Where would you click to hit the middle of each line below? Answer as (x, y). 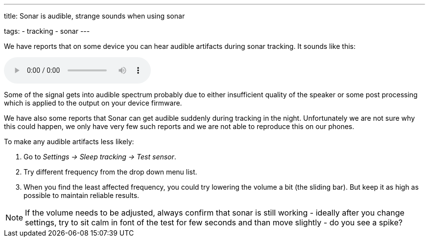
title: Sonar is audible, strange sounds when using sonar (95, 16)
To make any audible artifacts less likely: (69, 142)
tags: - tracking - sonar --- (47, 31)
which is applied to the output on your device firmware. (93, 103)
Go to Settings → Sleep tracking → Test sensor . (100, 157)
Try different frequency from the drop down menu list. (110, 172)
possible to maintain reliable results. (82, 195)
